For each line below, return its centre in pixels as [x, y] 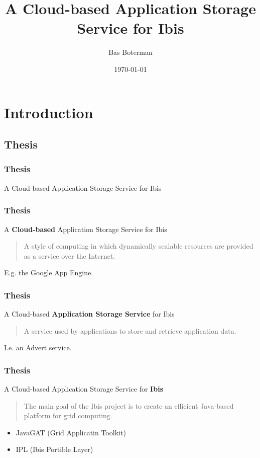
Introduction [49, 112]
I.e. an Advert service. [38, 348]
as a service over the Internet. [70, 255]
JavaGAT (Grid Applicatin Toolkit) [71, 432]
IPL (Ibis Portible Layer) [54, 449]
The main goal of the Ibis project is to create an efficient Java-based [129, 405]
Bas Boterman [131, 52]
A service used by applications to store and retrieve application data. [130, 330]
